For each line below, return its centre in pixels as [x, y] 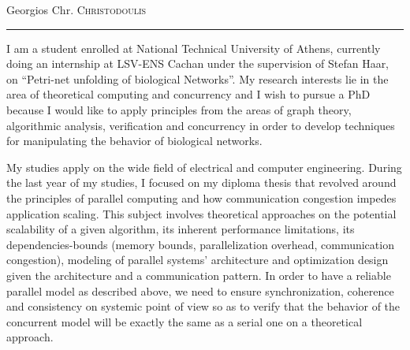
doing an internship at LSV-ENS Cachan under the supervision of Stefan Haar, [198, 63]
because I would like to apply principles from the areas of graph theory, [179, 109]
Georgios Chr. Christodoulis [76, 9]
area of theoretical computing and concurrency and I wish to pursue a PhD [188, 94]
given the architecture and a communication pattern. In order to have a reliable [199, 275]
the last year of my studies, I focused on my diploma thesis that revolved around [201, 182]
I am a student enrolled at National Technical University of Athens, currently [194, 48]
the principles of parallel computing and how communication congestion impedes [201, 197]
